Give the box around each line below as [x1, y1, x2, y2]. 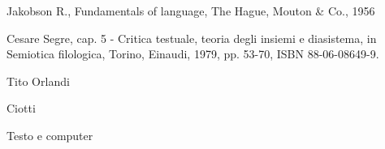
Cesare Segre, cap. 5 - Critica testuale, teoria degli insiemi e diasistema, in [6, 29, 377, 46]
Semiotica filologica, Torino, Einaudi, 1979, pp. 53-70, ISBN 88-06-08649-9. [6, 45, 379, 62]
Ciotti [6, 100, 36, 117]
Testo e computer [6, 126, 93, 143]
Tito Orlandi [6, 72, 70, 89]
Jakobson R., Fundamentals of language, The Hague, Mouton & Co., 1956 [6, 2, 375, 19]
